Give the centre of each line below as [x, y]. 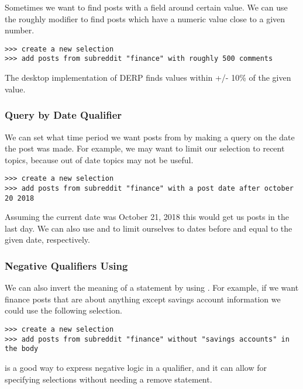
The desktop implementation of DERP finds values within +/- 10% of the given [148, 78]
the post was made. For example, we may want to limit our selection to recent [145, 148]
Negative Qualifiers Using [66, 265]
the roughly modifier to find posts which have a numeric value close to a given [145, 18]
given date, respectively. [47, 240]
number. [20, 30]
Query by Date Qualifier [63, 115]
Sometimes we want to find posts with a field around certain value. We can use [146, 7]
